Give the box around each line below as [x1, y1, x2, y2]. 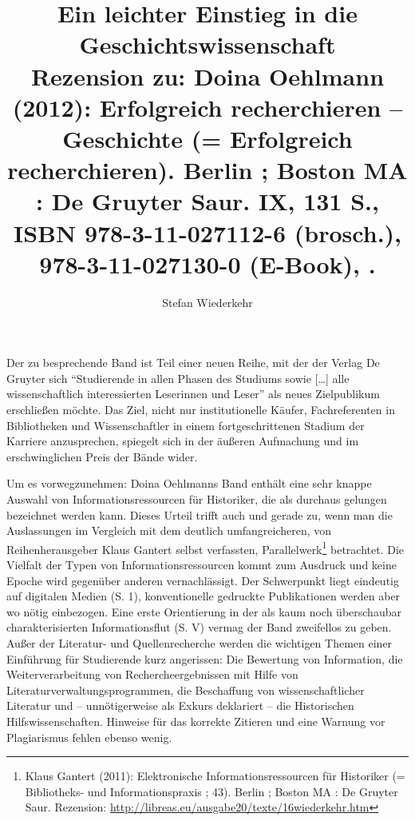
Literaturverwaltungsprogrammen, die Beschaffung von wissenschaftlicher [6, 681, 365, 698]
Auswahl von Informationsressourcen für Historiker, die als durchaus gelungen [6, 490, 387, 507]
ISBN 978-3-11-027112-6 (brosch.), [13, 216, 402, 249]
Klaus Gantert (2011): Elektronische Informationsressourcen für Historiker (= [25, 767, 405, 784]
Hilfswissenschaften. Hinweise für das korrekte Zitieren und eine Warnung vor [6, 712, 385, 729]
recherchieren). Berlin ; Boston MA [7, 153, 408, 186]
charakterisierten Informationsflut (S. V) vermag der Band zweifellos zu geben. [6, 619, 392, 636]
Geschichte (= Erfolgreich [62, 122, 353, 154]
